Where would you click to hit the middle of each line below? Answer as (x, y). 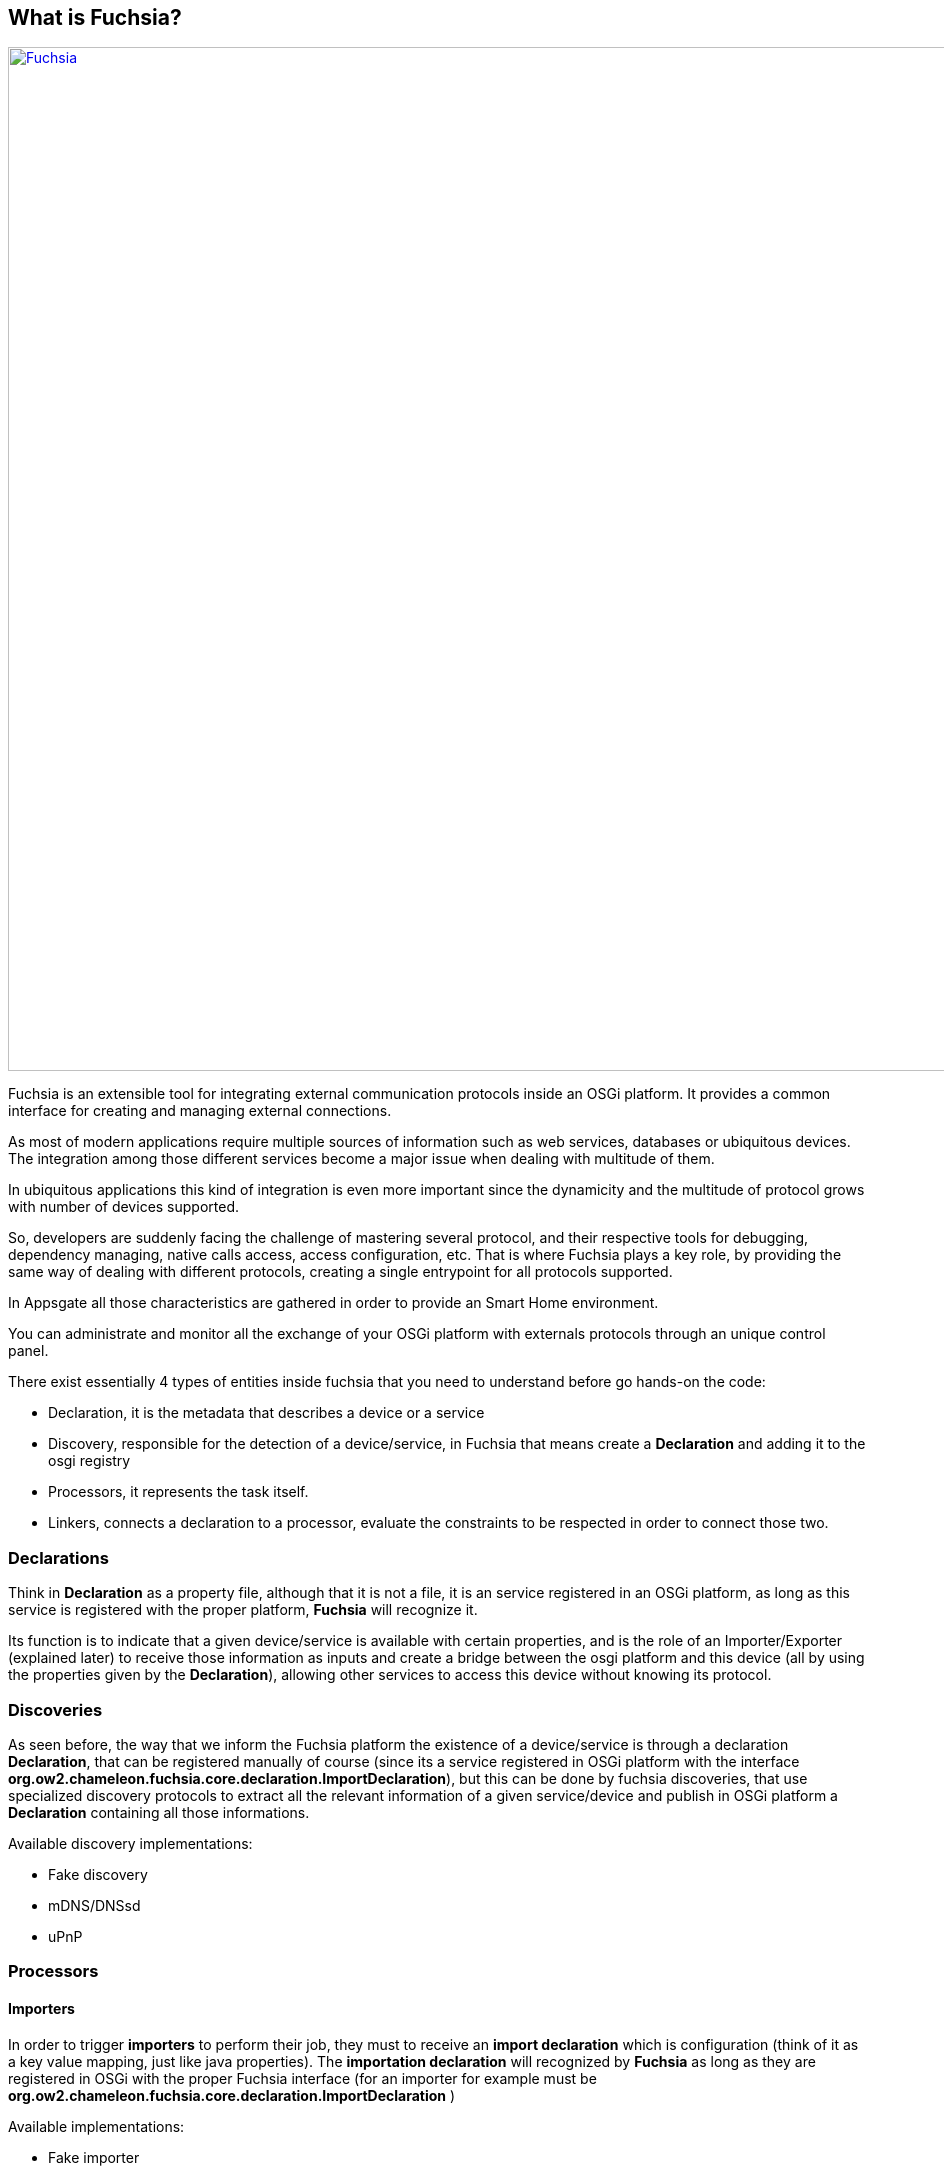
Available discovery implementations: (130, 1843)
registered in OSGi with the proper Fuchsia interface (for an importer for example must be (302, 2078)
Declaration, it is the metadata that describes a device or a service (266, 1413)
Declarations (58, 1557)
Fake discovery (98, 1874)
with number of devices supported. (124, 1207)
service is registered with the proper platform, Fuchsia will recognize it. (243, 1610)
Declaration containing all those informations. (159, 1812)
